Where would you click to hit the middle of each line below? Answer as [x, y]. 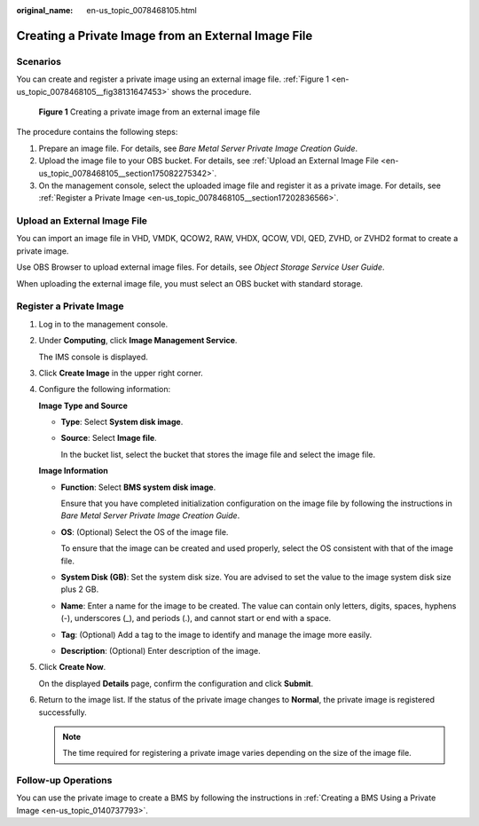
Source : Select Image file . [109, 438]
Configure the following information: [105, 389]
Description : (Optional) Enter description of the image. [161, 650]
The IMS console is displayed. [93, 357]
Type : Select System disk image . [122, 422]
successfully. [63, 712]
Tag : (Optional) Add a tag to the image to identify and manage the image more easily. [216, 634]
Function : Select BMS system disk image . [138, 487]
